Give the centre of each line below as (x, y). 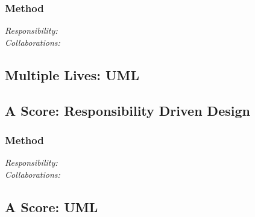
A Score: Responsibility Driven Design (127, 110)
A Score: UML (52, 206)
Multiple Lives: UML (72, 74)
